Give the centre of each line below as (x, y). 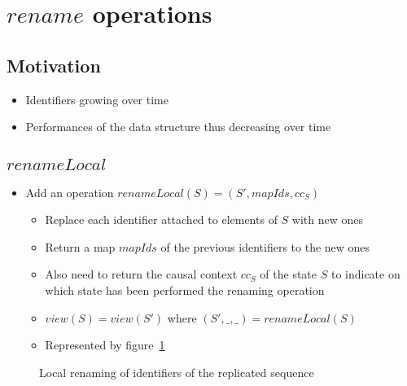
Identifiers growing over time (97, 99)
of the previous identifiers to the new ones (265, 246)
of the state (289, 274)
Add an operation (70, 192)
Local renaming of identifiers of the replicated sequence (177, 372)
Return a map (80, 246)
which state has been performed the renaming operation (185, 289)
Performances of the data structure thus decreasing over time (178, 127)
